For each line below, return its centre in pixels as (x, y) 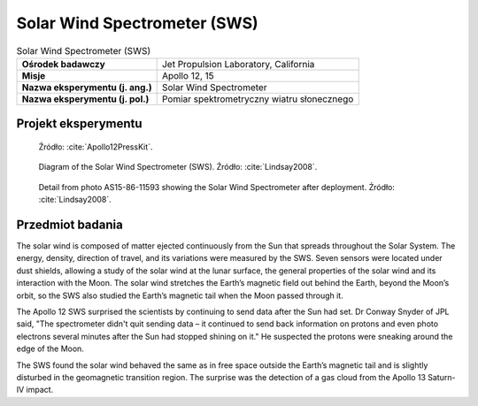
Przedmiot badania (69, 224)
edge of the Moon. (50, 349)
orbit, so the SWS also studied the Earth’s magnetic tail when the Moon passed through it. (180, 295)
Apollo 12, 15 (188, 75)
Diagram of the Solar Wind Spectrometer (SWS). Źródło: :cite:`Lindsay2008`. (178, 167)
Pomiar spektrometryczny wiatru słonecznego (258, 99)
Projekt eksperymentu (79, 124)
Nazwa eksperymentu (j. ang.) (87, 87)
